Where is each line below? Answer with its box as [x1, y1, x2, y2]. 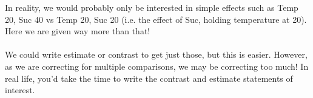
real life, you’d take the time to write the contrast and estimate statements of [5, 72, 293, 84]
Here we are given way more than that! [5, 25, 150, 37]
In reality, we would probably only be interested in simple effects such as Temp [5, 1, 298, 13]
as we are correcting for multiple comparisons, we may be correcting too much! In [5, 60, 309, 72]
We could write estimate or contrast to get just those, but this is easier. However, [5, 48, 308, 61]
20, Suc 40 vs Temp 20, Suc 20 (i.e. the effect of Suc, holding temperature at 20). [5, 13, 307, 25]
